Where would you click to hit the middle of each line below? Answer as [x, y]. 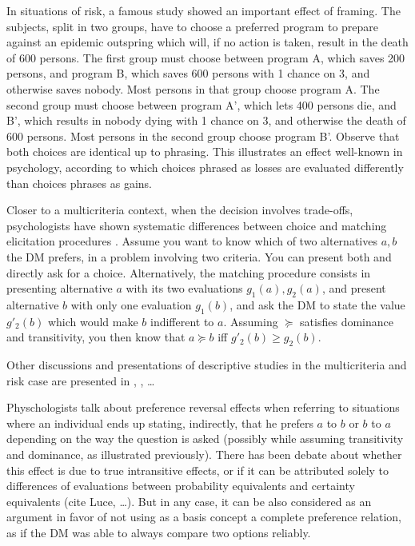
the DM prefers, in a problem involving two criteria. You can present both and [199, 256]
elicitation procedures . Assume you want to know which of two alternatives [192, 241]
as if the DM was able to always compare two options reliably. [159, 533]
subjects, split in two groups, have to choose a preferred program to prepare [193, 26]
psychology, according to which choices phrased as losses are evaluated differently [205, 167]
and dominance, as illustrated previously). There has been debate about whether [204, 454]
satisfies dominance [347, 321]
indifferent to [182, 321]
